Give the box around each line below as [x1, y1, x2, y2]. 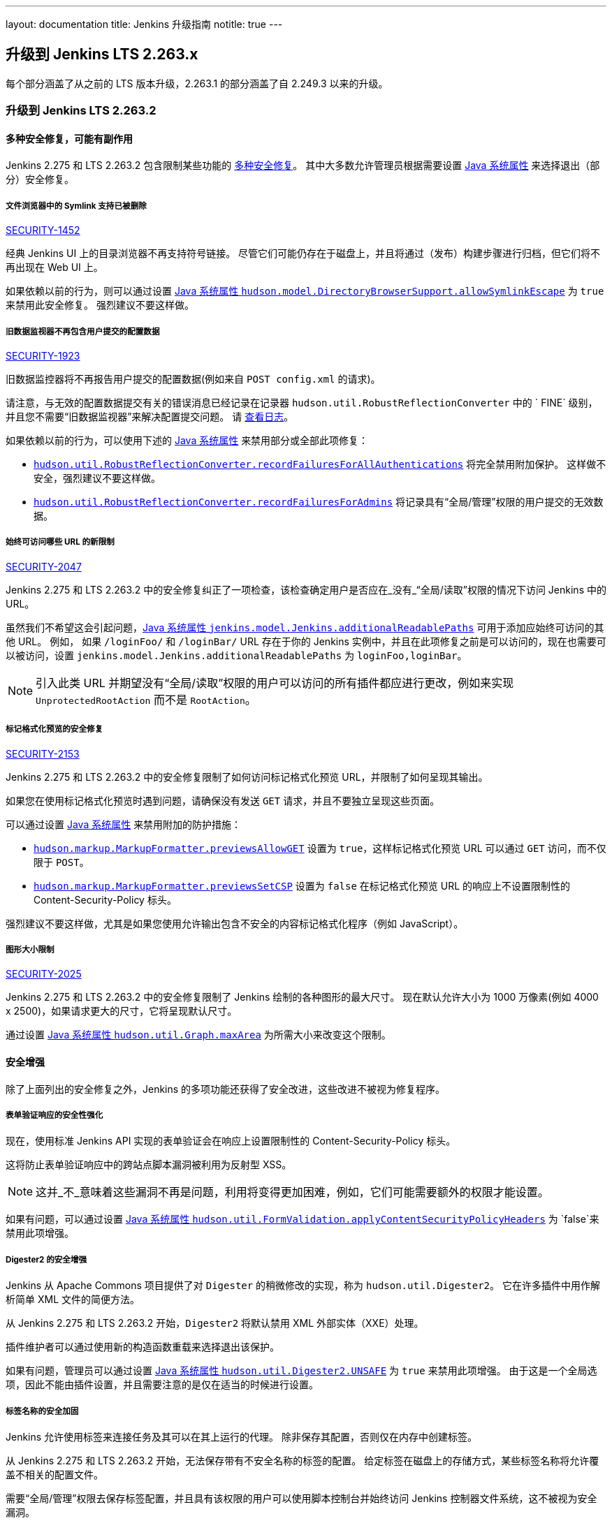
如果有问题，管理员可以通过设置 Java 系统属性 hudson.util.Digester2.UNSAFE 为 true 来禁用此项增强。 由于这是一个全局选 [6, 1364, 597, 1377]
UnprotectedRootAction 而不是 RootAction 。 [36, 692, 256, 707]
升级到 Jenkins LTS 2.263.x [6, 45, 198, 64]
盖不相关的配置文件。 [6, 1468, 103, 1480]
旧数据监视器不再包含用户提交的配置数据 [6, 326, 160, 337]
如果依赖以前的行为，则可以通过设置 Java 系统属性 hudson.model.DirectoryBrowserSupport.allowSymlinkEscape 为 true [6, 285, 604, 297]
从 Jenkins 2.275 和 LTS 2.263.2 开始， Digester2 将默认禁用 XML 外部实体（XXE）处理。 [6, 1317, 424, 1330]
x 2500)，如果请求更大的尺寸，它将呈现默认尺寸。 [6, 1005, 238, 1017]
